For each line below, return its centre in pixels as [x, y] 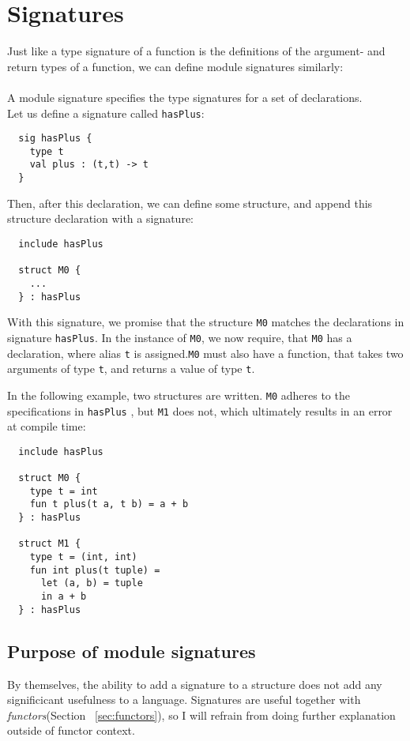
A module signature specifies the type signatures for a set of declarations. [185, 97]
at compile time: [47, 426]
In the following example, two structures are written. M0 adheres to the [179, 395]
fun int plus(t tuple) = [95, 570]
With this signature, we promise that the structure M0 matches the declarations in [206, 322]
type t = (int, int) [83, 557]
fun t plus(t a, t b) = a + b [109, 504]
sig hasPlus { [55, 139]
